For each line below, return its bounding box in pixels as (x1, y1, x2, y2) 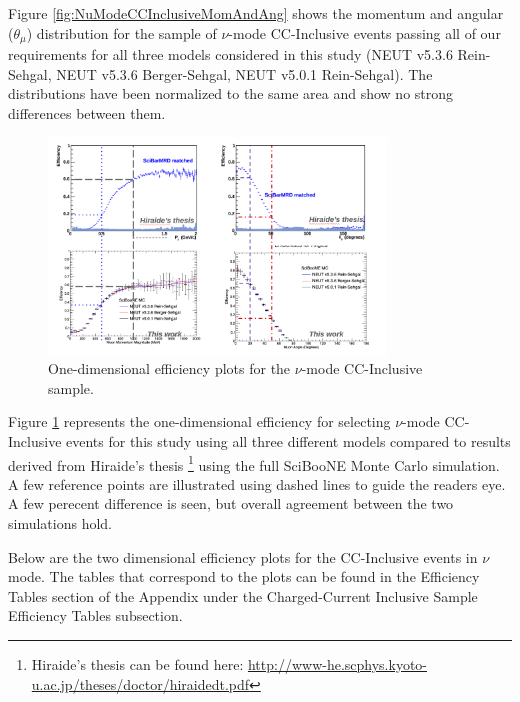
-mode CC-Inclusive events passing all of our (228, 22, 501, 43)
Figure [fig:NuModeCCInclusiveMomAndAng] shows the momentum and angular (8, 3, 504, 23)
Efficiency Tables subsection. (8, 605, 183, 626)
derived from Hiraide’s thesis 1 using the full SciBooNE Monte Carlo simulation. (8, 451, 500, 475)
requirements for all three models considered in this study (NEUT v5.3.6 (8, 44, 453, 65)
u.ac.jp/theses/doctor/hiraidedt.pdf (31, 673, 250, 694)
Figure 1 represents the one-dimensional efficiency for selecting (8, 411, 391, 432)
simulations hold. (8, 513, 113, 534)
